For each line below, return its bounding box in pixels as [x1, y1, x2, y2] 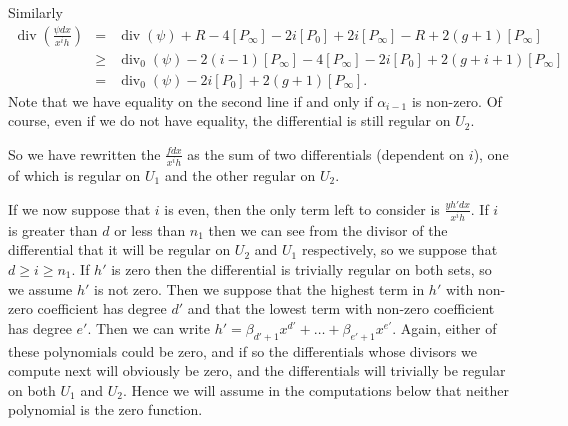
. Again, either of [392, 317, 497, 338]
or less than [114, 219, 186, 240]
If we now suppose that [8, 198, 151, 219]
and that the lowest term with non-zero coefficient [187, 298, 495, 319]
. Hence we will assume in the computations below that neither [122, 379, 509, 400]
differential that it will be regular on [8, 239, 231, 260]
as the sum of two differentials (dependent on [187, 143, 465, 164]
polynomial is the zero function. [8, 399, 203, 420]
